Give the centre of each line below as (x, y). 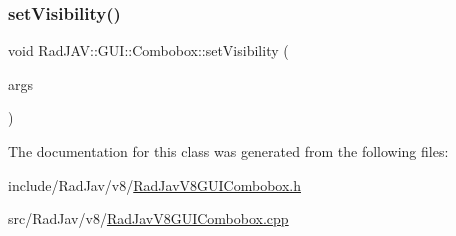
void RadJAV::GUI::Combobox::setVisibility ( (148, 50)
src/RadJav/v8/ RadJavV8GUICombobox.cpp (148, 218)
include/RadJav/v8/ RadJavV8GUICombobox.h (154, 184)
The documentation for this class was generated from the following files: (228, 151)
